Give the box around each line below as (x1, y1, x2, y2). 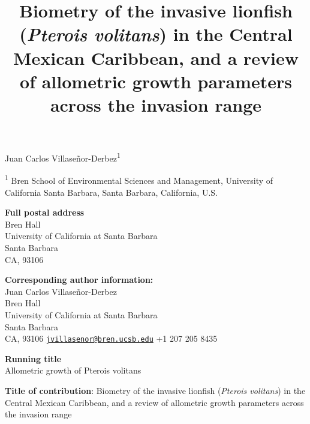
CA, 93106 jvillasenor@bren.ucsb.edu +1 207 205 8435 (5, 332, 218, 345)
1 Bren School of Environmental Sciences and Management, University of (5, 172, 273, 187)
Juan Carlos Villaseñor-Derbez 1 (5, 150, 121, 164)
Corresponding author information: (5, 273, 154, 286)
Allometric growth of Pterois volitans (5, 364, 142, 377)
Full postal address (5, 206, 85, 219)
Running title (5, 352, 62, 365)
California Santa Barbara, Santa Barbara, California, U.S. (5, 186, 218, 198)
